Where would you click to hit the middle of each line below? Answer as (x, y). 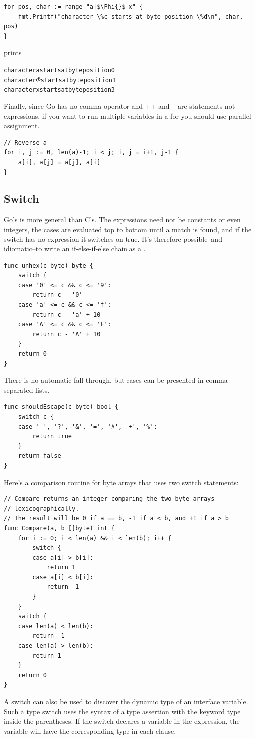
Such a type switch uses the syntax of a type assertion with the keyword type (122, 711)
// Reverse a (25, 142)
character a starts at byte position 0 (59, 70)
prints (13, 53)
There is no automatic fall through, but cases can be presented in (104, 380)
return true (52, 436)
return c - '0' (58, 295)
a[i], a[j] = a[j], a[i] (59, 162)
